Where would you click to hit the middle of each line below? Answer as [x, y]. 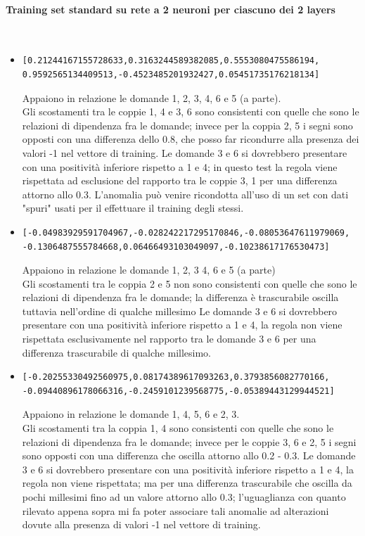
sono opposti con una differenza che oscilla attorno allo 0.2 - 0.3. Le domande [189, 455]
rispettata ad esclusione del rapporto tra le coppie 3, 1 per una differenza [180, 180]
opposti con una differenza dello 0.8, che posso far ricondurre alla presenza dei [191, 139]
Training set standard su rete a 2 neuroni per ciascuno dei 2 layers [171, 9]
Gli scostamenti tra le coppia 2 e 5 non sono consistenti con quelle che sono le [190, 283]
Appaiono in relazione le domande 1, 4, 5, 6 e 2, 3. [131, 414]
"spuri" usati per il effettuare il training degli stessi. [133, 208]
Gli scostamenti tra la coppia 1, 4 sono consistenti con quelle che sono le [178, 428]
